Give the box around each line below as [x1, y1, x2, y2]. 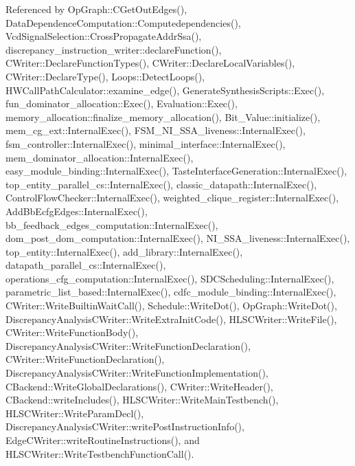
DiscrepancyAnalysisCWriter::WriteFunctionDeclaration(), [5, 338, 251, 353]
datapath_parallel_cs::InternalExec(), [5, 258, 166, 272]
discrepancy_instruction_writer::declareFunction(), [5, 42, 222, 56]
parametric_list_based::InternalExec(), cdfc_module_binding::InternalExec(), [5, 285, 336, 299]
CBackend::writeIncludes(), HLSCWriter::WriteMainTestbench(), [5, 392, 279, 407]
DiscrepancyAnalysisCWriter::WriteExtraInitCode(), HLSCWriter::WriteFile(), [5, 311, 337, 326]
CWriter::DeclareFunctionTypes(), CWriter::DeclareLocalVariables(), [5, 56, 295, 70]
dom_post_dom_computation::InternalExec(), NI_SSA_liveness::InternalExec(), [5, 231, 350, 245]
